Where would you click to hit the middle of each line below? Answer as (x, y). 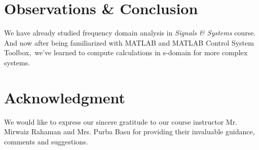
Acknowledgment (65, 97)
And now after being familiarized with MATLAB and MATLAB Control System (129, 42)
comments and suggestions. (46, 141)
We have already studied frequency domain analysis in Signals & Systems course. (130, 33)
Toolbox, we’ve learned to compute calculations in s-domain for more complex (126, 52)
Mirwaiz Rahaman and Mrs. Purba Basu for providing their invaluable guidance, (129, 132)
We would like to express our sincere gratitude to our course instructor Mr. (121, 121)
